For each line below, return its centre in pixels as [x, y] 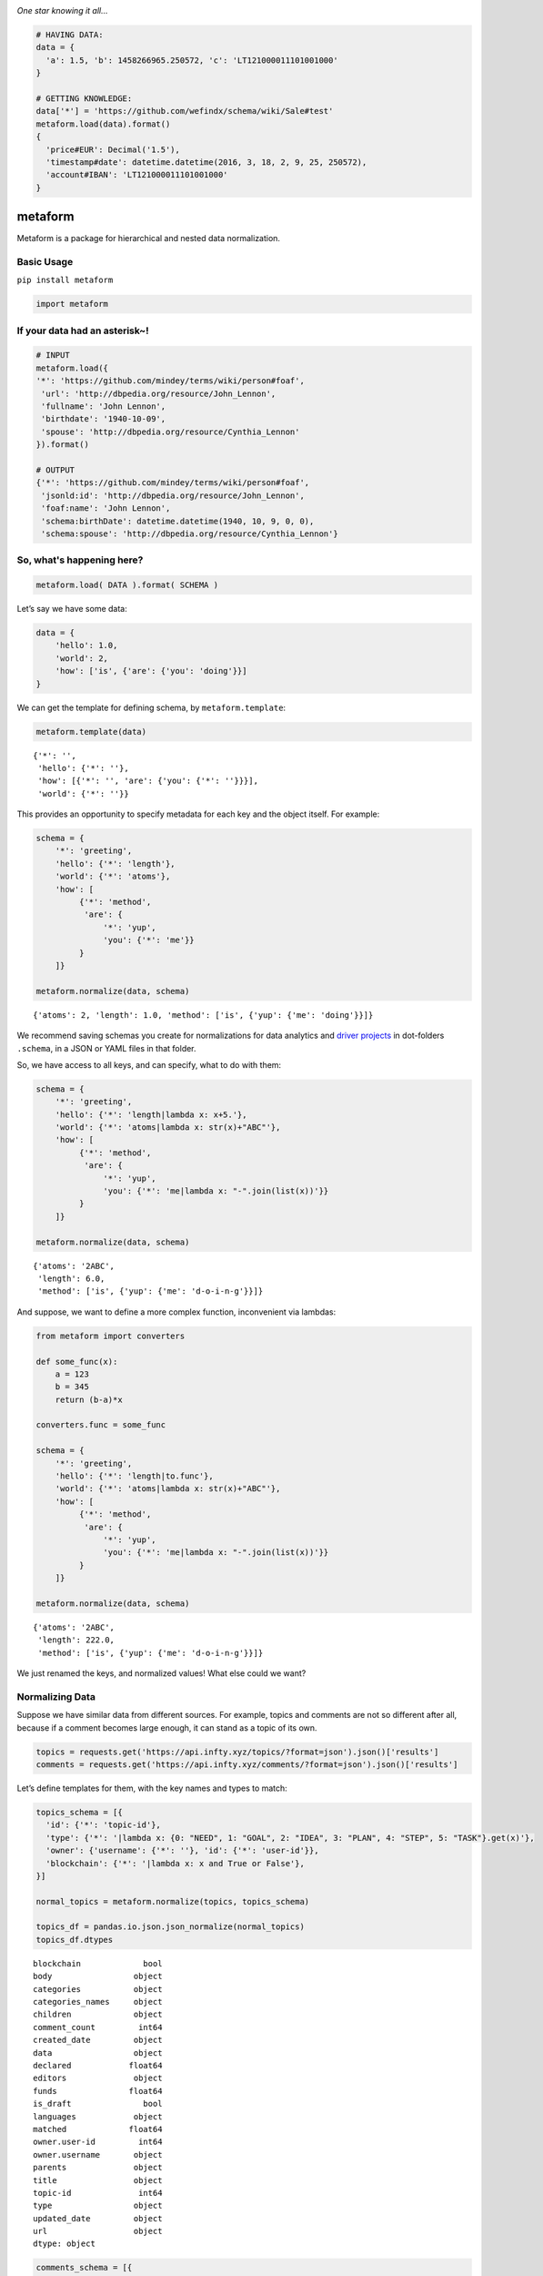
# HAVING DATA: [70, 35]
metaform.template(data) [91, 732]
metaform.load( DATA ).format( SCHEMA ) [127, 585]
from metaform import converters [111, 1336]
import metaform [72, 304]
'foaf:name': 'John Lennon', [106, 508]
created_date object [98, 2040]
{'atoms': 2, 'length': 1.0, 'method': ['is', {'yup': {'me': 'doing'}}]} [203, 1015]
